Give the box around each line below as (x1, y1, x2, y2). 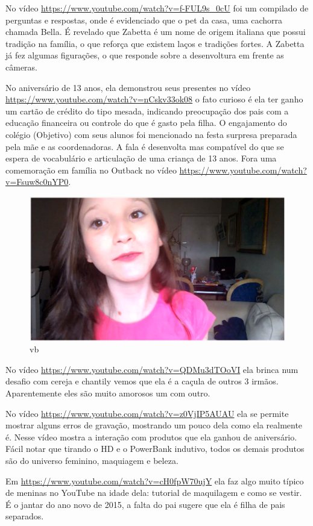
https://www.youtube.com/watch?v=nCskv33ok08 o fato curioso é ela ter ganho (5, 93, 303, 105)
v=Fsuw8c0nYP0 (5, 175, 69, 188)
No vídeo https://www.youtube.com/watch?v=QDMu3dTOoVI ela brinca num (5, 363, 299, 375)
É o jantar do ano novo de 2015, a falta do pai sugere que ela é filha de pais (5, 498, 285, 510)
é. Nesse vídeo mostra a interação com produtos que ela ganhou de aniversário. (5, 430, 297, 443)
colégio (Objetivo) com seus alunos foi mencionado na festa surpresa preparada (5, 128, 297, 140)
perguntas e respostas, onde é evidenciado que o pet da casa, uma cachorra (5, 13, 283, 26)
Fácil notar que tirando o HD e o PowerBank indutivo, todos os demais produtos (5, 442, 305, 455)
